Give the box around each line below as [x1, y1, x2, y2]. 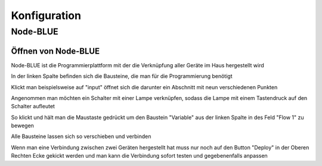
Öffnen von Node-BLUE [11, 46, 100, 56]
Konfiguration [11, 9, 82, 22]
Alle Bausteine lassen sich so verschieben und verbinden [11, 133, 151, 140]
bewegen [11, 122, 34, 129]
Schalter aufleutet [11, 103, 55, 110]
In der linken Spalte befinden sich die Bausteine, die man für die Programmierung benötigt [11, 73, 233, 80]
